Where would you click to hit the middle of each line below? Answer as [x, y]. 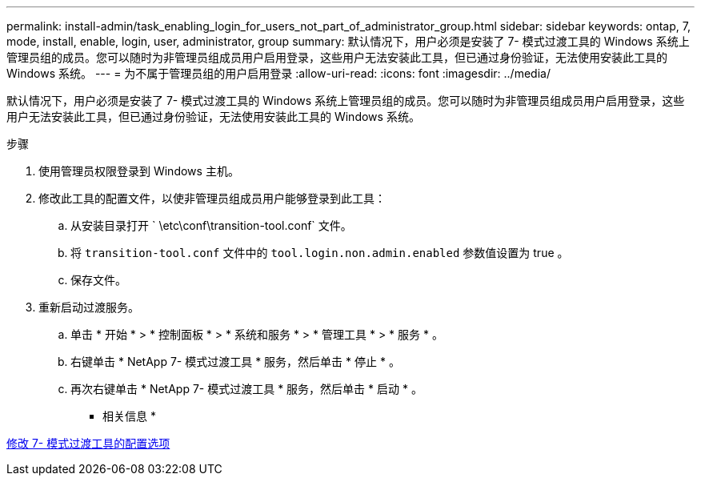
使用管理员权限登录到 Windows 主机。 [139, 171]
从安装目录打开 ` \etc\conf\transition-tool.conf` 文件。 [211, 225]
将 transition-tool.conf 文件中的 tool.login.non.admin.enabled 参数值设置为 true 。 [320, 253]
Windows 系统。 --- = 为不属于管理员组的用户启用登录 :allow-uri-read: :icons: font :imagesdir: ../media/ [278, 73]
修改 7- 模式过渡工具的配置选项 [88, 443]
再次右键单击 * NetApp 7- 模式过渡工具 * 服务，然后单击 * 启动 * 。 [246, 389]
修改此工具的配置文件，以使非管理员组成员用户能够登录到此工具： [212, 198]
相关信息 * [129, 416]
